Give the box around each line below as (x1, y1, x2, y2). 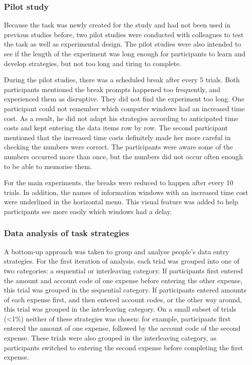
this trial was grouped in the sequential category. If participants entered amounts (4, 285, 247, 295)
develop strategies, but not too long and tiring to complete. (4, 58, 182, 68)
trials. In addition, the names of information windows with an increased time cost (4, 187, 248, 197)
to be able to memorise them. (4, 161, 92, 171)
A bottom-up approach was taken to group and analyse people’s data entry (4, 246, 229, 256)
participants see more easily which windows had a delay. (4, 206, 172, 216)
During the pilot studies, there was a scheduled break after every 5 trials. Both (4, 74, 240, 85)
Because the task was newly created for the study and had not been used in (4, 20, 231, 30)
